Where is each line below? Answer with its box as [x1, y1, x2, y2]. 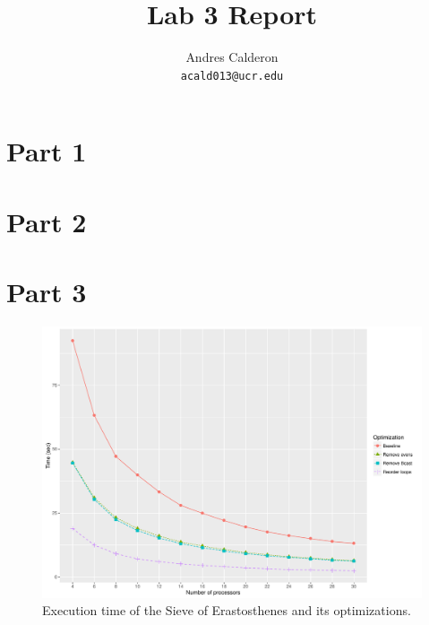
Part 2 [6, 203, 87, 239]
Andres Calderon [185, 48, 279, 66]
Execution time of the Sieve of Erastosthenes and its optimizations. [42, 601, 411, 620]
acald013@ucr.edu [180, 69, 284, 82]
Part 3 [6, 273, 87, 310]
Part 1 [6, 133, 87, 169]
